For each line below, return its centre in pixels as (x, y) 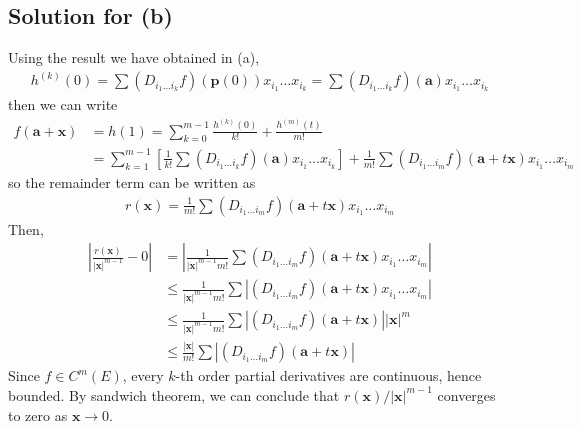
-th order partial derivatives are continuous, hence (328, 375)
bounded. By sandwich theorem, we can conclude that (174, 394)
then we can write (63, 104)
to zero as (38, 414)
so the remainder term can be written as (132, 181)
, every (143, 375)
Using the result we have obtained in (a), (134, 57)
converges (466, 394)
